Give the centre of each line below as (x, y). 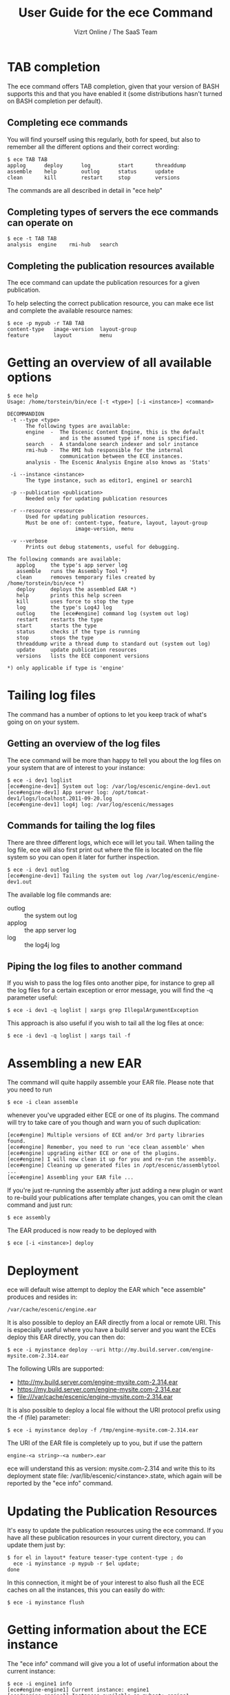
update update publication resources (76, 650)
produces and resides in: (42, 1297)
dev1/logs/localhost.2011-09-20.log (60, 798)
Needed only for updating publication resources (96, 499)
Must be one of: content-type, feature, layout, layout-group (116, 523)
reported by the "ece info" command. (60, 1483)
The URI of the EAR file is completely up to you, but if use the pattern (105, 1443)
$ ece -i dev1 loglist (40, 780)
